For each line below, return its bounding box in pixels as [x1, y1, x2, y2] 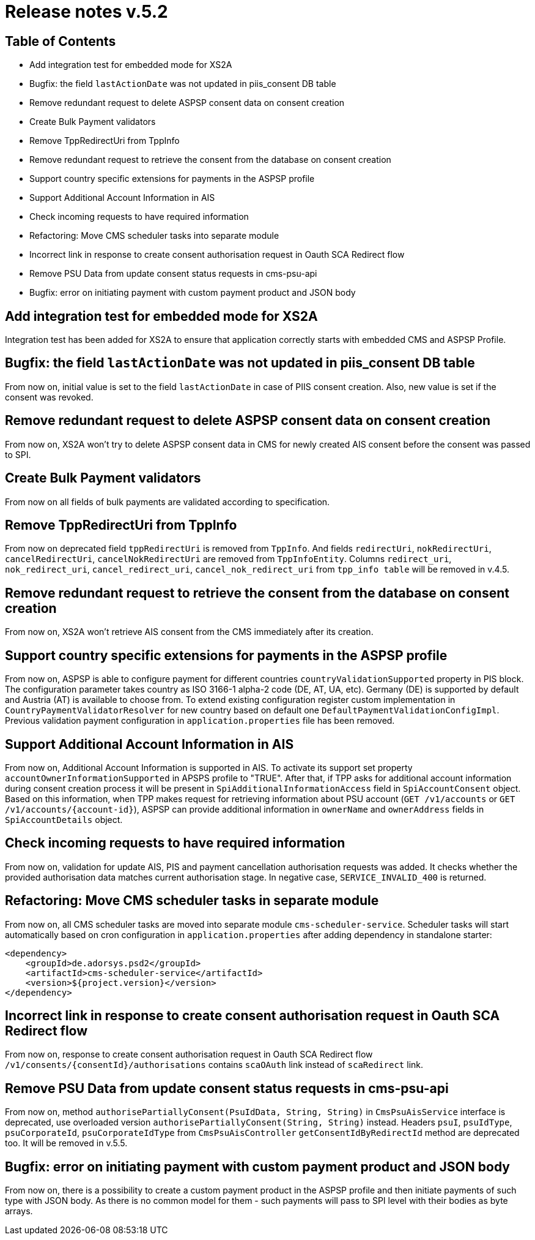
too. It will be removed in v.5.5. [5, 1138, 128, 1149]
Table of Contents [5, 33, 116, 49]
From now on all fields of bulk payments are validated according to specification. [5, 496, 330, 507]
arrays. [5, 1206, 33, 1217]
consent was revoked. [5, 391, 94, 402]
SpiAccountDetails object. [5, 814, 123, 825]
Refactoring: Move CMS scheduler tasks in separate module [5, 893, 379, 909]
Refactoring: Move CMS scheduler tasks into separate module [29, 230, 279, 241]
